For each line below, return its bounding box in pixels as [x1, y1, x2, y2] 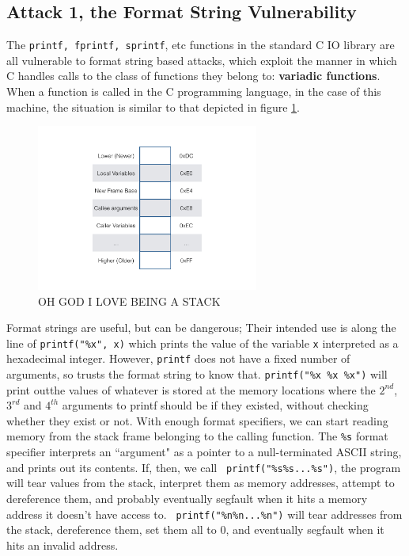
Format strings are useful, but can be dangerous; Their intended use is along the [6, 319, 396, 336]
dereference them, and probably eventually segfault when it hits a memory [6, 489, 368, 506]
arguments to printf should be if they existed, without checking [62, 397, 369, 413]
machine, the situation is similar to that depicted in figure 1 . [6, 98, 300, 115]
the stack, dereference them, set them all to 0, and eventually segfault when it [6, 521, 384, 538]
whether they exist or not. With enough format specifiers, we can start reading [6, 412, 388, 428]
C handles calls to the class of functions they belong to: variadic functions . [6, 67, 381, 84]
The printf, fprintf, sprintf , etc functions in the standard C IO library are [6, 36, 395, 53]
